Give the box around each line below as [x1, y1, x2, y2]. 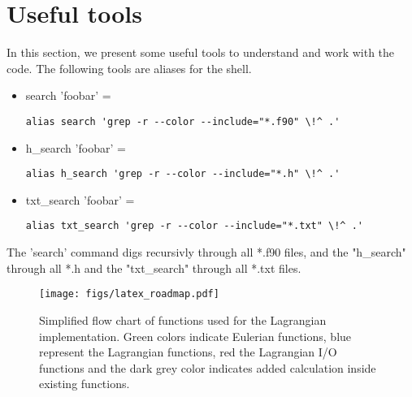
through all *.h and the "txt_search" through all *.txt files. [7, 259, 301, 276]
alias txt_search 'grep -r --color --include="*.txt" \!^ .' [25, 220, 364, 232]
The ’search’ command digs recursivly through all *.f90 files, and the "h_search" [7, 244, 406, 261]
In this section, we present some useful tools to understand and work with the [7, 44, 395, 61]
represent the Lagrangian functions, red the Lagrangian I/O [39, 343, 337, 360]
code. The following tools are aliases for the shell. [7, 59, 252, 76]
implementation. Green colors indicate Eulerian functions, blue [39, 327, 352, 344]
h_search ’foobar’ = [25, 139, 126, 156]
